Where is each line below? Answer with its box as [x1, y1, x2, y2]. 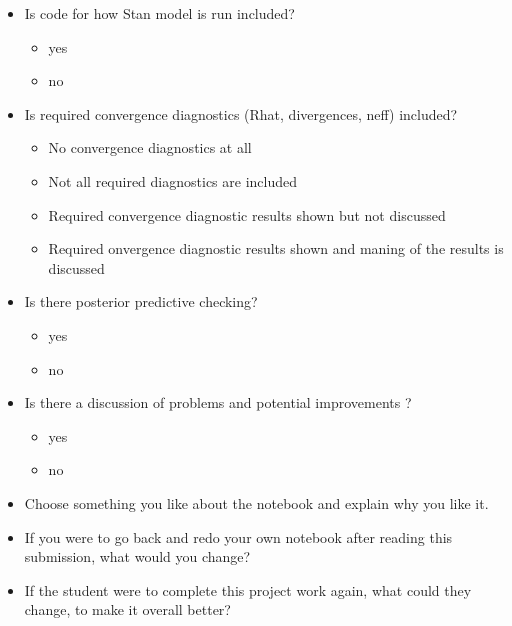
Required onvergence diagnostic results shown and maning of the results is [48, 238, 504, 259]
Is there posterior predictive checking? [24, 291, 258, 312]
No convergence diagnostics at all [48, 137, 252, 158]
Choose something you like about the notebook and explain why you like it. [24, 492, 489, 513]
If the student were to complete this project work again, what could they [24, 579, 472, 600]
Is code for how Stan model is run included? [24, 3, 295, 23]
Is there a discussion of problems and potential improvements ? [24, 392, 412, 413]
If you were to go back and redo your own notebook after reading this [24, 526, 453, 547]
